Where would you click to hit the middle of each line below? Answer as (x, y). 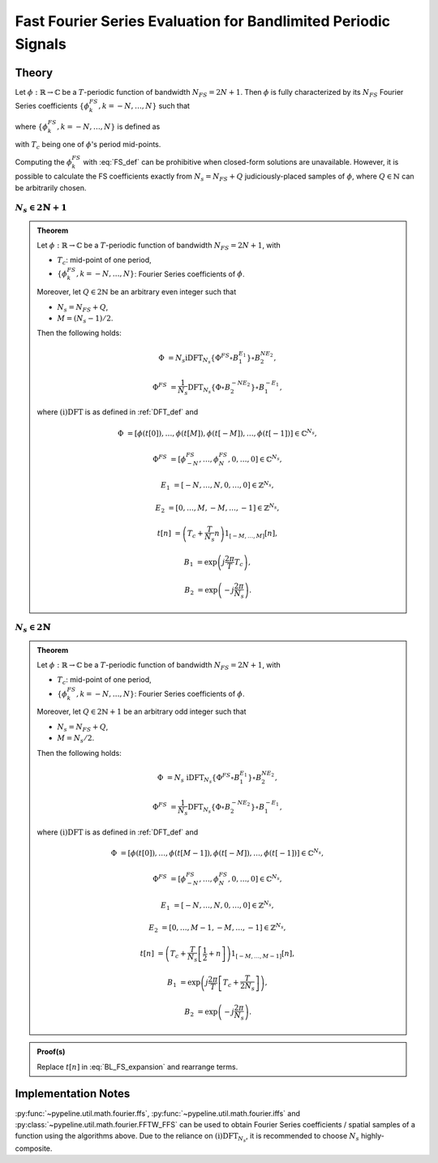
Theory (34, 73)
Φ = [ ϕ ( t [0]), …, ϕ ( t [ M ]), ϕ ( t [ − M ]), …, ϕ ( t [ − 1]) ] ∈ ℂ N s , (217, 432)
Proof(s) (51, 1052)
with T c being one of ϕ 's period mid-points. (88, 146)
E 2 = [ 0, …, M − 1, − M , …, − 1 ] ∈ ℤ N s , (217, 928)
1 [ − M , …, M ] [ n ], (251, 534)
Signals (41, 44)
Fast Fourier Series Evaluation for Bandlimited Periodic (203, 21)
